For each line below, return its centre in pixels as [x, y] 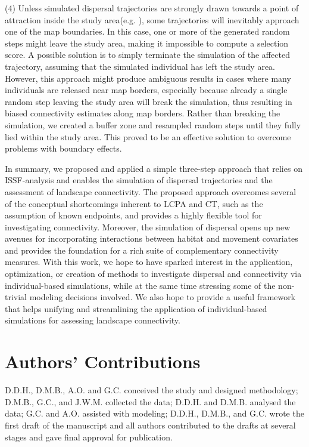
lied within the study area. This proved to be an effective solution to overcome [148, 136]
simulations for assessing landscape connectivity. [93, 320]
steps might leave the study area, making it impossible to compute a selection [147, 43]
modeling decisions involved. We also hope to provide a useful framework [163, 297]
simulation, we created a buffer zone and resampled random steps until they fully [153, 124]
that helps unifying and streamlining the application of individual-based [136, 308]
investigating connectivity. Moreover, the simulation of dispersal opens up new [148, 226]
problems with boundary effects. [63, 148]
